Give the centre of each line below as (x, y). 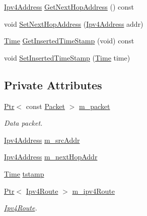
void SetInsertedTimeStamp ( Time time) (67, 57)
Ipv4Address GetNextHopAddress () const (69, 7)
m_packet (95, 106)
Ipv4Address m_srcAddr (42, 140)
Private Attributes (53, 85)
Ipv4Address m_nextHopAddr (51, 157)
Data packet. (23, 123)
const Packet (46, 106)
